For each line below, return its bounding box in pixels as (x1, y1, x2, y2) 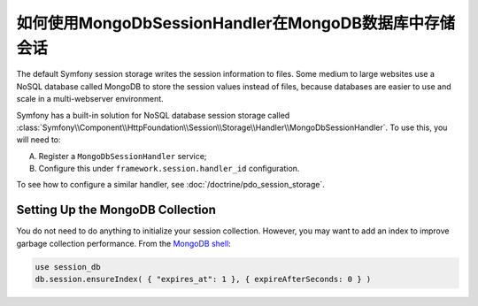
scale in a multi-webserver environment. (16, 94, 164, 104)
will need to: (16, 134, 61, 145)
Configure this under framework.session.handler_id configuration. (38, 164, 300, 174)
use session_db (35, 262, 101, 272)
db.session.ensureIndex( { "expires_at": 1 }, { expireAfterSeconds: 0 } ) (35, 274, 372, 285)
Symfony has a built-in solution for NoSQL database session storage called (16, 110, 290, 120)
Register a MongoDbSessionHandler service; (38, 150, 207, 161)
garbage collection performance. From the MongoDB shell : (16, 238, 232, 249)
